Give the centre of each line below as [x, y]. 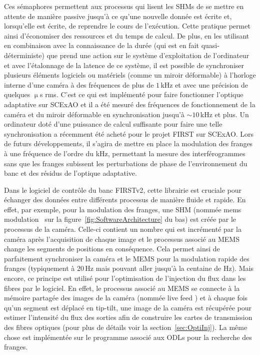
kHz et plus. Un [224, 114]
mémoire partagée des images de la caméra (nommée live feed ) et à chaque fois [126, 298]
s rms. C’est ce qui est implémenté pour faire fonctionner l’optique [142, 94]
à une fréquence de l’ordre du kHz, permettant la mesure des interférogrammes [125, 153]
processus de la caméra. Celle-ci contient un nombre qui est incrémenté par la [123, 229]
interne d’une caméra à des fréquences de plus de [79, 84]
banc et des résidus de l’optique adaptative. [70, 173]
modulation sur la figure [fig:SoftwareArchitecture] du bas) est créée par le [120, 219]
